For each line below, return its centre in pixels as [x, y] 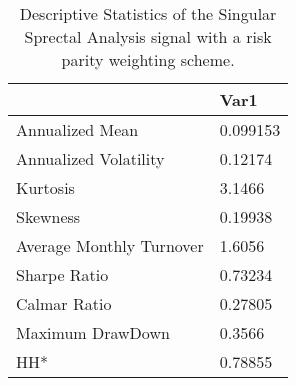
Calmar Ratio [64, 303]
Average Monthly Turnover [110, 245]
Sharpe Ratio [62, 274]
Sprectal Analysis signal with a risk [148, 36]
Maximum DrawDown [93, 332]
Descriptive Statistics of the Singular [148, 13]
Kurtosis [45, 187]
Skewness [48, 216]
